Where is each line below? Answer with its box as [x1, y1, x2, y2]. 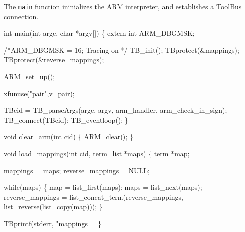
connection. [4, 11, 39, 21]
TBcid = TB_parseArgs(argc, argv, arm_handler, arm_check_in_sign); [4, 105, 227, 115]
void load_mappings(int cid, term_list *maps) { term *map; [4, 148, 190, 158]
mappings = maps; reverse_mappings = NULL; [4, 165, 150, 175]
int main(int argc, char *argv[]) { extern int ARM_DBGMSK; [4, 28, 195, 38]
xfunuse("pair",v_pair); [4, 88, 75, 98]
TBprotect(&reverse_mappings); [4, 54, 104, 65]
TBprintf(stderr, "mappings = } [4, 218, 102, 228]
